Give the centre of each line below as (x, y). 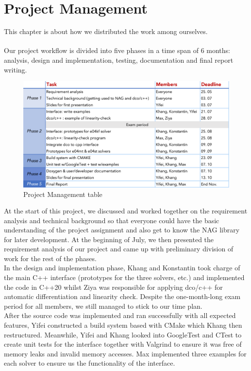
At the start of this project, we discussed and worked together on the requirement (126, 210)
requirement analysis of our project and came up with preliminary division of (119, 249)
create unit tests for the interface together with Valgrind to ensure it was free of (123, 344)
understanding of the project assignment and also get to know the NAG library (122, 230)
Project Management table (63, 194)
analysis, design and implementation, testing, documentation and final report (119, 60)
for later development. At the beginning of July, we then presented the (109, 239)
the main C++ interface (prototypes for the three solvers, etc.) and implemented (124, 277)
